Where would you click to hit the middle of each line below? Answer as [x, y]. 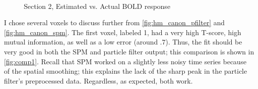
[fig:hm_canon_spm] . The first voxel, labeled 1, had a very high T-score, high [123, 32]
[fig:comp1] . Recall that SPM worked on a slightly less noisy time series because [125, 61]
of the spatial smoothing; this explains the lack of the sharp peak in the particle [126, 71]
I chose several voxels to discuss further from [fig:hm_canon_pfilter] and [114, 22]
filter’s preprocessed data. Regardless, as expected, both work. [98, 80]
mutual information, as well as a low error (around [81, 42]
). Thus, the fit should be [204, 42]
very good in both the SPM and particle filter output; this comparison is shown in [129, 51]
